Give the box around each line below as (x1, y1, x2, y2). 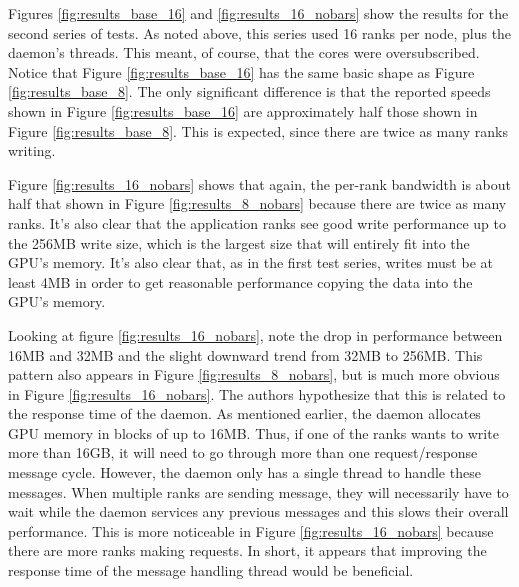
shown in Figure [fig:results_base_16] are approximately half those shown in (8, 100, 478, 121)
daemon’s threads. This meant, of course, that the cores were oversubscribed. (8, 42, 480, 63)
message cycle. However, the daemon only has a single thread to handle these (8, 462, 481, 483)
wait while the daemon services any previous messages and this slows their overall (8, 501, 509, 522)
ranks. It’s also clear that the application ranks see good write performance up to (8, 212, 507, 233)
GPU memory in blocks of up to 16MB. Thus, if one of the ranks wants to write (8, 422, 499, 443)
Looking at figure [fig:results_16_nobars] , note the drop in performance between (8, 324, 503, 345)
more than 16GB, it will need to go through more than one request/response (8, 442, 478, 463)
